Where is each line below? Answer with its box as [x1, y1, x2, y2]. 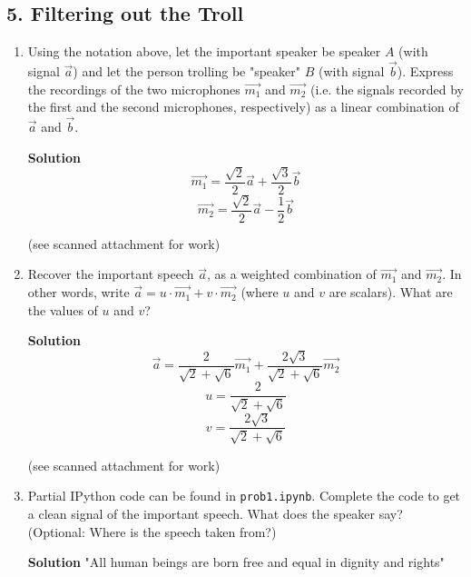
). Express [397, 62, 454, 81]
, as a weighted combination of [206, 264, 377, 284]
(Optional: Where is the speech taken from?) [27, 522, 277, 541]
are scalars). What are [329, 283, 453, 302]
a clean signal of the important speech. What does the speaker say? [27, 504, 403, 523]
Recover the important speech [27, 264, 194, 284]
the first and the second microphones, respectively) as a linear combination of [27, 97, 459, 116]
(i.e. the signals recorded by [309, 79, 464, 98]
